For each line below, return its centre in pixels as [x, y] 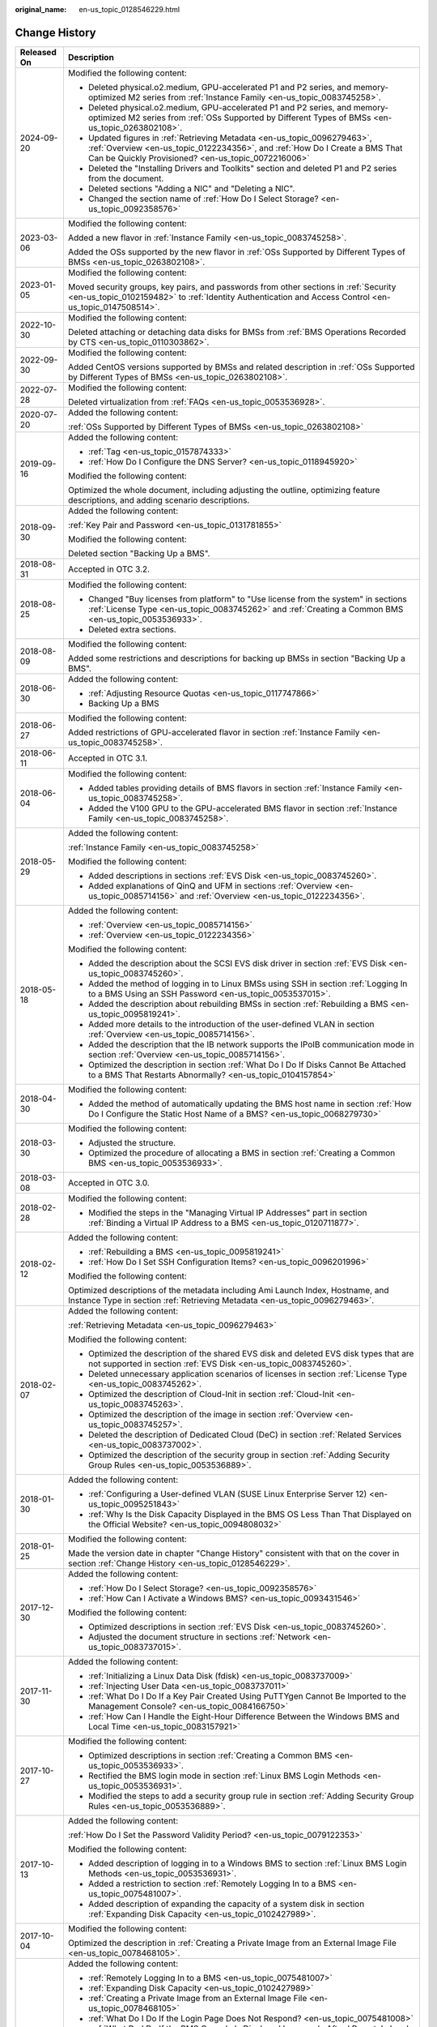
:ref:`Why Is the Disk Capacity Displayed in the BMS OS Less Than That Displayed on [250, 1514]
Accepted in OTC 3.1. [108, 758]
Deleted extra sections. [132, 629]
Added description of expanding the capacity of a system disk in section [226, 1904]
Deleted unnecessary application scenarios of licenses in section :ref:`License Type [248, 1373]
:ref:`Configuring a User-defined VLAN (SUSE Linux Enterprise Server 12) [227, 1493]
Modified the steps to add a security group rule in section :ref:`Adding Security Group [251, 1796]
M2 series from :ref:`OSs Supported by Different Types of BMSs [250, 118]
